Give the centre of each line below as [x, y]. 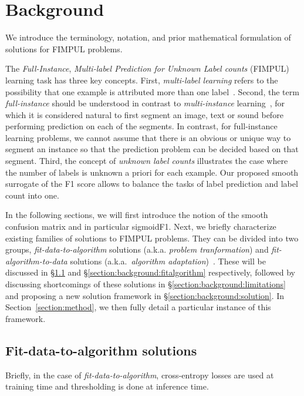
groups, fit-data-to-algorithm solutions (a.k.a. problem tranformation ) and [137, 249]
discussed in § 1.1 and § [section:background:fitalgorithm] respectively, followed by [151, 272]
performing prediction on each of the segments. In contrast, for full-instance [141, 126]
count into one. [32, 195]
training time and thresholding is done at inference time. [107, 386]
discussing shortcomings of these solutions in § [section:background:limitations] [146, 284]
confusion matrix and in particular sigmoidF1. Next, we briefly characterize [141, 226]
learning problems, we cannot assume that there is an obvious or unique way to [148, 137]
